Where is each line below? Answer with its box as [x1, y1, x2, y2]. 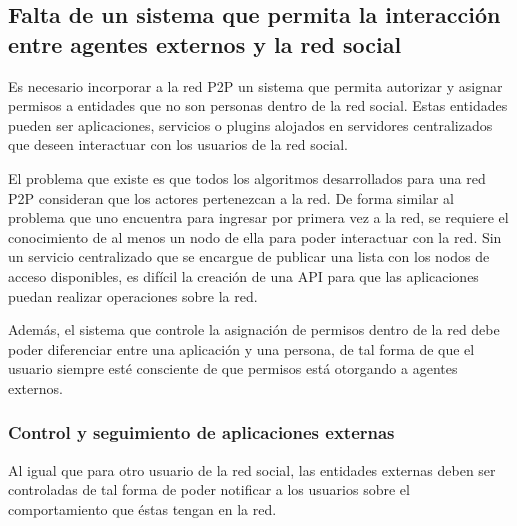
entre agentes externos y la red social [8, 28, 402, 59]
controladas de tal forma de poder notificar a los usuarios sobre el [8, 479, 410, 500]
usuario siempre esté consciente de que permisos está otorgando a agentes [8, 358, 458, 379]
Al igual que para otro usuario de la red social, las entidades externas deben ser [8, 459, 496, 480]
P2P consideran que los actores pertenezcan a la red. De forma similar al [8, 187, 454, 208]
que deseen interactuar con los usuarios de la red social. [8, 134, 349, 155]
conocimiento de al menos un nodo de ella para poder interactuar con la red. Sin [8, 226, 502, 247]
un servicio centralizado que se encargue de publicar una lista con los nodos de [8, 246, 490, 267]
